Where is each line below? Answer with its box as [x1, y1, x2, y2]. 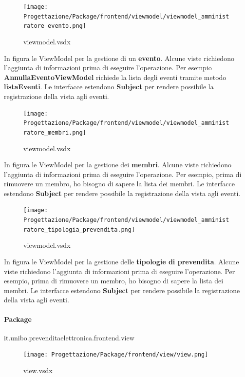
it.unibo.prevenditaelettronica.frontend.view [4, 332, 134, 342]
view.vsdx [23, 365, 53, 376]
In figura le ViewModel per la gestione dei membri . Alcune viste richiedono [4, 159, 232, 170]
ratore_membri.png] [23, 129, 86, 136]
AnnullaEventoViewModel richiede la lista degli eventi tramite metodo [4, 72, 226, 82]
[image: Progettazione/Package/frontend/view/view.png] [23, 351, 208, 358]
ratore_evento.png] [23, 22, 86, 30]
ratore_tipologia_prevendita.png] [23, 226, 135, 233]
